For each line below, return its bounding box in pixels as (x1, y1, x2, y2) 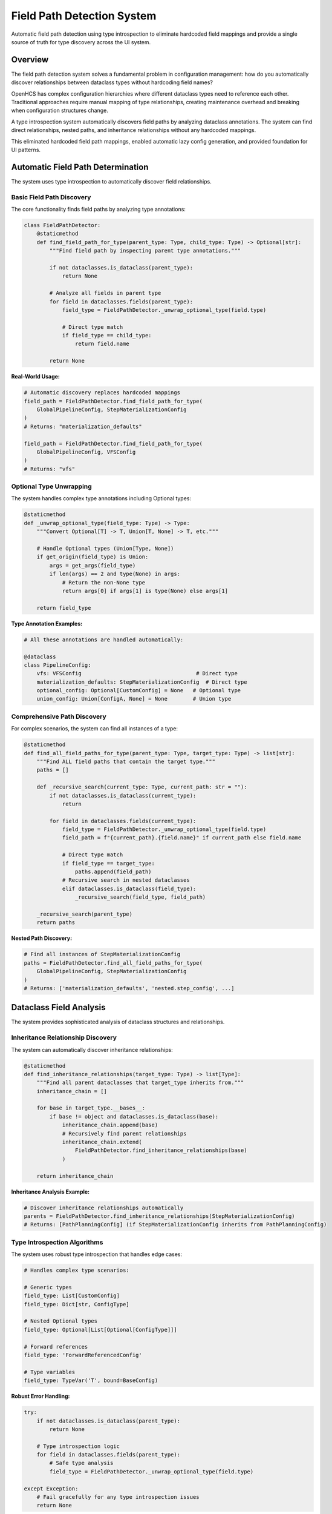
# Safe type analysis (49, 1459, 114, 1467)
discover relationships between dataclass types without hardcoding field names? (11, 79, 213, 86)
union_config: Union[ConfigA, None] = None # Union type (36, 695, 232, 702)
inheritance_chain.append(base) (62, 1122, 158, 1129)
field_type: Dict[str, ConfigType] (24, 1301, 129, 1307)
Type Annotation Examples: (11, 620, 83, 627)
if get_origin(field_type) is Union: (36, 554, 149, 560)
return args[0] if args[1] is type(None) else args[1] (62, 587, 229, 594)
